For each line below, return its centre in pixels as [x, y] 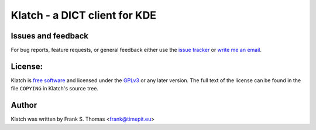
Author [24, 105]
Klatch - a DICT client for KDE [83, 15]
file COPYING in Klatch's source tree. [55, 89]
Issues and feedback [50, 36]
